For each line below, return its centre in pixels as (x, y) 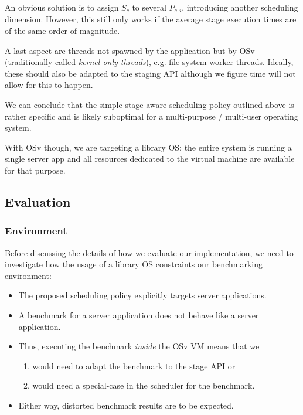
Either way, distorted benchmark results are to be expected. (126, 405)
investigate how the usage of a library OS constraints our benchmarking (134, 264)
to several (149, 7)
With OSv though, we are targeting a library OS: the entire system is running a (148, 147)
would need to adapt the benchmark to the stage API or (134, 365)
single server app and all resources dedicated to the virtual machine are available (150, 159)
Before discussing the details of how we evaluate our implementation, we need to (149, 252)
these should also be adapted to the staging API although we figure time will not (150, 73)
